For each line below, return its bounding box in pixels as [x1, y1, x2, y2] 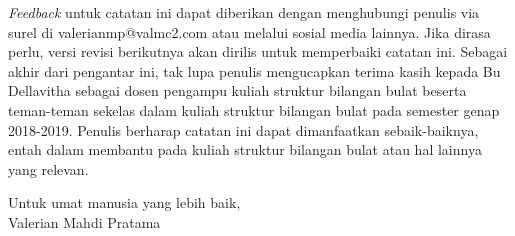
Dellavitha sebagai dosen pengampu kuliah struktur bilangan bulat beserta [8, 80, 467, 101]
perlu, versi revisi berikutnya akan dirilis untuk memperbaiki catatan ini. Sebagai [8, 41, 508, 62]
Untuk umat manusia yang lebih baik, [8, 192, 241, 213]
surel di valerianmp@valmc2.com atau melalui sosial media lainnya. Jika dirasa [8, 21, 491, 42]
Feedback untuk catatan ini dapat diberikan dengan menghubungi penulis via [8, 2, 480, 22]
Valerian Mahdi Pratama [8, 211, 161, 232]
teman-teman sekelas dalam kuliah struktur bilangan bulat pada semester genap [8, 99, 500, 120]
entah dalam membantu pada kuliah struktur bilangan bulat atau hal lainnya [8, 139, 482, 160]
